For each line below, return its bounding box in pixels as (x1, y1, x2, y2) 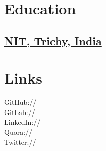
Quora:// (4, 127, 33, 137)
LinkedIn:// (4, 117, 41, 127)
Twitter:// (4, 136, 36, 147)
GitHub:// (4, 97, 37, 107)
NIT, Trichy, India (4, 32, 102, 48)
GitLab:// (4, 106, 35, 117)
